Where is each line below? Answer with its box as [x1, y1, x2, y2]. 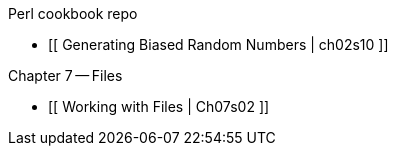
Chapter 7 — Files [8, 67, 123, 84]
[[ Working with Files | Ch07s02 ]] [48, 98, 270, 115]
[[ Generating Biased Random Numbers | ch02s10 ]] [48, 36, 389, 53]
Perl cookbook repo [8, 5, 138, 22]
